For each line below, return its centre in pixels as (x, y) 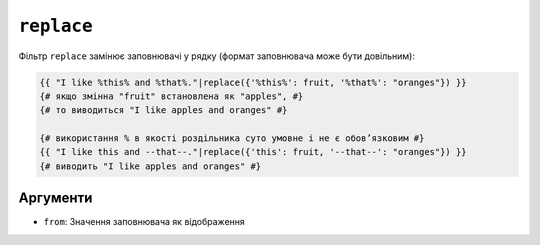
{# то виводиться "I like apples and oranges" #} (163, 110)
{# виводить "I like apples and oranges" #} (150, 166)
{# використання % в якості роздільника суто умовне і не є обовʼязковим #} (232, 138)
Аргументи (55, 198)
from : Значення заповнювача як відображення (144, 222)
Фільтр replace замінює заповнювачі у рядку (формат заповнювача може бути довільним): (216, 56)
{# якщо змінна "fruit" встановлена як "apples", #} (171, 96)
